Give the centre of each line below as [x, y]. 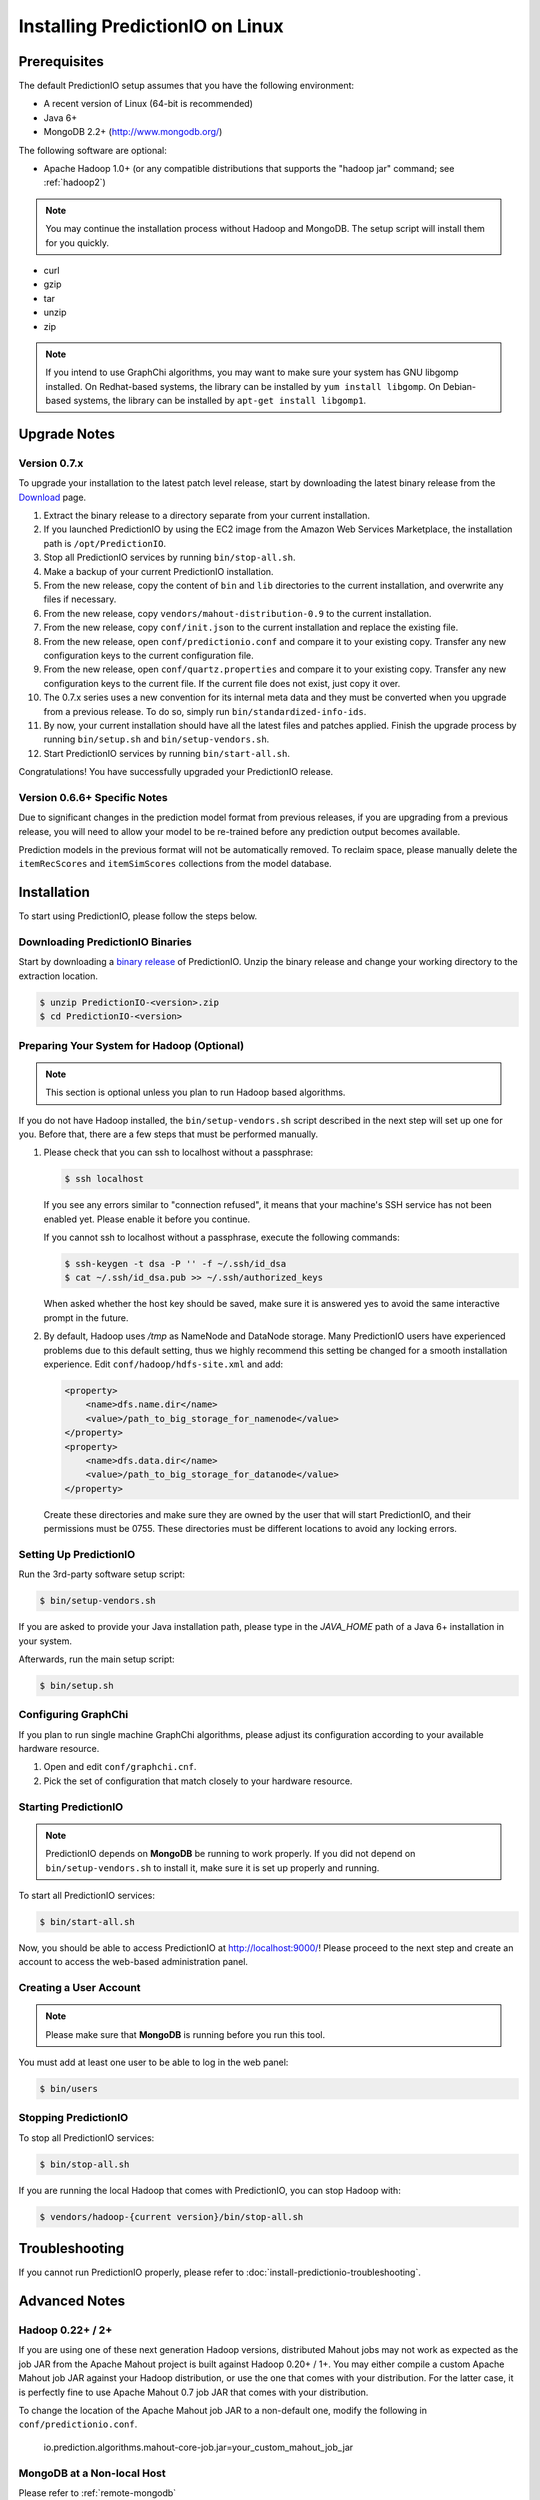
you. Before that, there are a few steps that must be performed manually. [168, 1134]
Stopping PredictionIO [73, 2118]
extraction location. [58, 976]
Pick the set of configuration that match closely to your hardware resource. [198, 1781]
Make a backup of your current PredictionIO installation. [158, 571]
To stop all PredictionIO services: [86, 2137]
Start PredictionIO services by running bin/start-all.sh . [166, 753]
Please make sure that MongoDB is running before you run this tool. [185, 2034]
